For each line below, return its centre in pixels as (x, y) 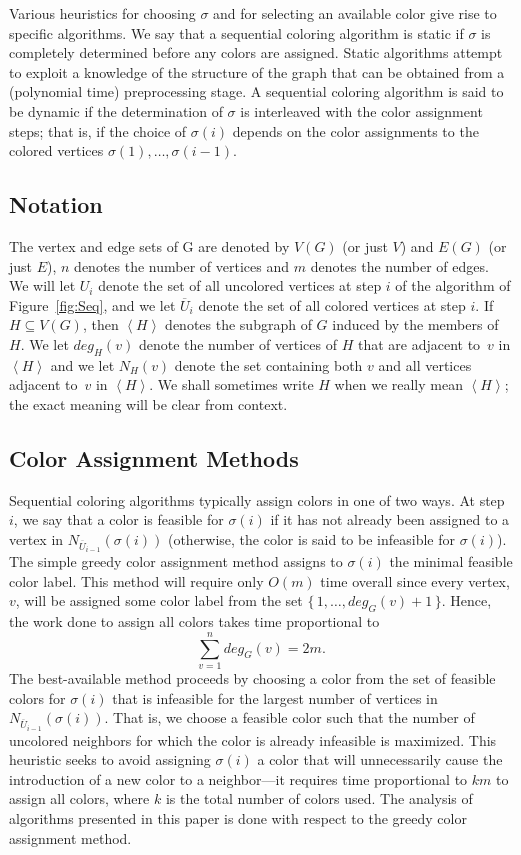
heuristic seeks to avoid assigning (110, 759)
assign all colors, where (79, 798)
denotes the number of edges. (399, 265)
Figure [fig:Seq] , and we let (92, 304)
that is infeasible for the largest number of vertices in (275, 697)
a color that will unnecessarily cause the (380, 759)
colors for (37, 697)
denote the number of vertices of (237, 343)
